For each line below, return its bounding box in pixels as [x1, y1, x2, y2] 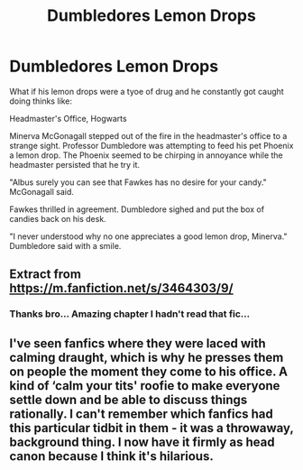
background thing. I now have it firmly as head [9, 434, 275, 449]
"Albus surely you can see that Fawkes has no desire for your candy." [9, 177, 268, 188]
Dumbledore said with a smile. [9, 240, 122, 251]
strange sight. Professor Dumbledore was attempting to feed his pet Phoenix [9, 140, 294, 151]
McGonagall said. [9, 186, 75, 197]
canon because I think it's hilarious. [9, 448, 214, 464]
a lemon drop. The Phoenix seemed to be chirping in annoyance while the [9, 150, 284, 161]
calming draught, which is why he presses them [9, 349, 284, 365]
